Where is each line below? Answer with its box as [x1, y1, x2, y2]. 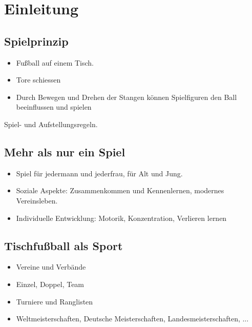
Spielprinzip [4, 33, 69, 49]
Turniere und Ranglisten [16, 296, 93, 306]
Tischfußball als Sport [4, 237, 123, 253]
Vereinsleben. [16, 195, 58, 206]
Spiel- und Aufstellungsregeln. [4, 118, 98, 129]
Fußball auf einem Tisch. [16, 57, 94, 68]
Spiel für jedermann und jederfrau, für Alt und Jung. [16, 168, 183, 178]
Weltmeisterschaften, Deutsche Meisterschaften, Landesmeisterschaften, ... [16, 313, 249, 324]
